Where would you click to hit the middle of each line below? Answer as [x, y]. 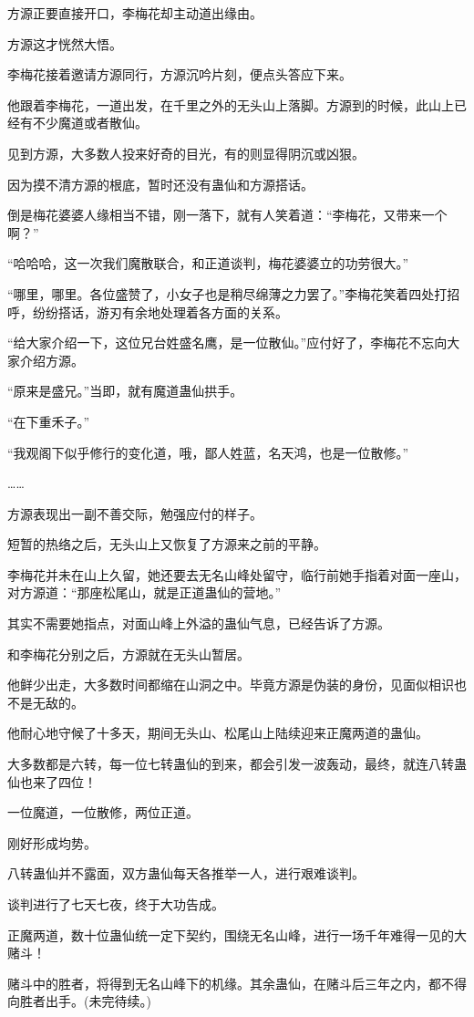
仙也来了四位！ [52, 781]
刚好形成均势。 [52, 842]
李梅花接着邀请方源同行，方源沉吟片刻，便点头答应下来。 [180, 74]
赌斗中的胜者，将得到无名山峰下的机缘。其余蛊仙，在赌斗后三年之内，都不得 [237, 983]
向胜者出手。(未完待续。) [79, 1001]
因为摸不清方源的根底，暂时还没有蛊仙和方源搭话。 [160, 184]
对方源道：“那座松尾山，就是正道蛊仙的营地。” [144, 592]
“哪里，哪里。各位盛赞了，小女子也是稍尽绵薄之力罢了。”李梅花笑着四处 [221, 293]
